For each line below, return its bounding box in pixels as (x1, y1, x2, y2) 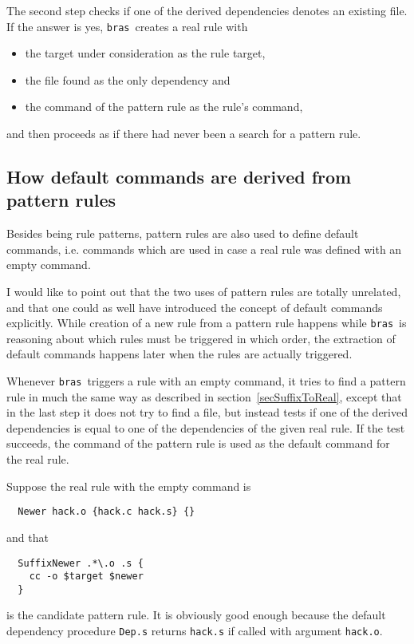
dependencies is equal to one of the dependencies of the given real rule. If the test (6, 419, 405, 436)
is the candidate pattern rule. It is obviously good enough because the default (6, 606, 386, 623)
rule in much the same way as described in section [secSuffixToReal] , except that (6, 388, 402, 405)
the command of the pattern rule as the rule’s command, (25, 98, 303, 115)
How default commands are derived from (6, 164, 352, 189)
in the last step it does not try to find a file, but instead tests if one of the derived (6, 404, 408, 421)
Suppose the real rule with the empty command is (6, 477, 251, 494)
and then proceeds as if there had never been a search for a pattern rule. (6, 125, 361, 142)
